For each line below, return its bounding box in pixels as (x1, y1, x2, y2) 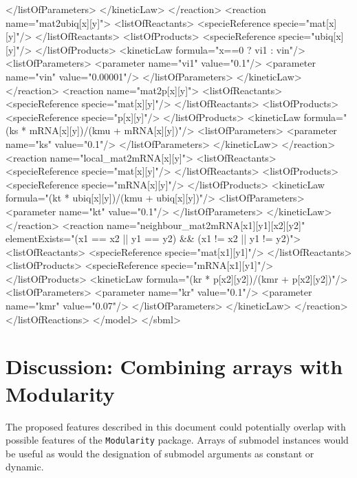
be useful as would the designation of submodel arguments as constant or (6, 446, 314, 460)
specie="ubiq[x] (279, 29, 344, 43)
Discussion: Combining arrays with (6, 352, 343, 380)
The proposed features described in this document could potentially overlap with (6, 419, 346, 433)
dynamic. (6, 459, 44, 474)
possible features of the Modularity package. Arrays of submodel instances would (6, 433, 349, 447)
